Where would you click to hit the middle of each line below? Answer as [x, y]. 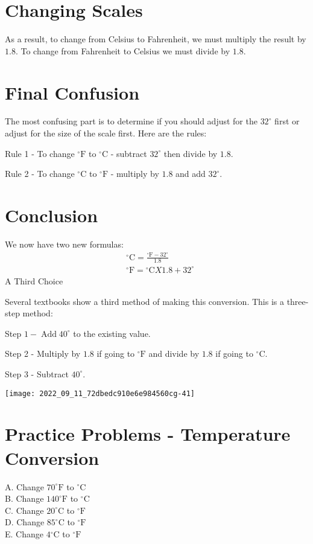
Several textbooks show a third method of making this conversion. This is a [144, 301]
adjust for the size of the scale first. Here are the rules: [106, 133]
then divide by [191, 153]
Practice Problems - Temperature [148, 434]
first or [287, 121]
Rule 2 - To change [40, 174]
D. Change [25, 522]
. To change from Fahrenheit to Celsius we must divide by [123, 50]
